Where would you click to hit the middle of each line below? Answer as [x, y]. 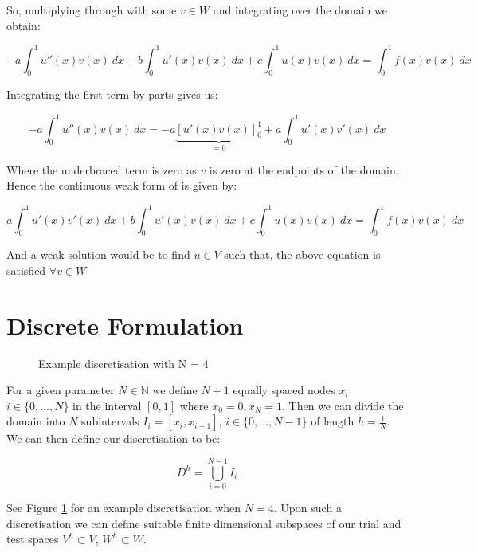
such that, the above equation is [302, 254]
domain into [36, 421]
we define [175, 390]
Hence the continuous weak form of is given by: [122, 185]
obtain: [24, 25]
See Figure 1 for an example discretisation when [124, 508]
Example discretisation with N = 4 [123, 363]
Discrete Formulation [125, 325]
